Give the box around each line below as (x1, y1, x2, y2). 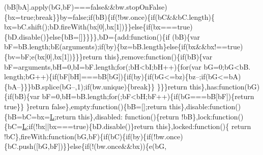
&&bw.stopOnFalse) (104, 2, 167, 12)
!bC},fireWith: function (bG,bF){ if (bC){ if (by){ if (4, 131, 151, 141)
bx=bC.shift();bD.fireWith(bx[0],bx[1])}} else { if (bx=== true (4, 21, 190, 32)
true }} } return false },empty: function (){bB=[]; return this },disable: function (4, 101, 236, 111)
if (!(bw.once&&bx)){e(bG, (84, 141, 167, 151)
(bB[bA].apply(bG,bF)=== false (4, 2, 105, 12)
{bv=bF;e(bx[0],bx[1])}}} (4, 51, 83, 61)
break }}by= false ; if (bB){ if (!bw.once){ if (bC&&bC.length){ (35, 11, 215, 22)
